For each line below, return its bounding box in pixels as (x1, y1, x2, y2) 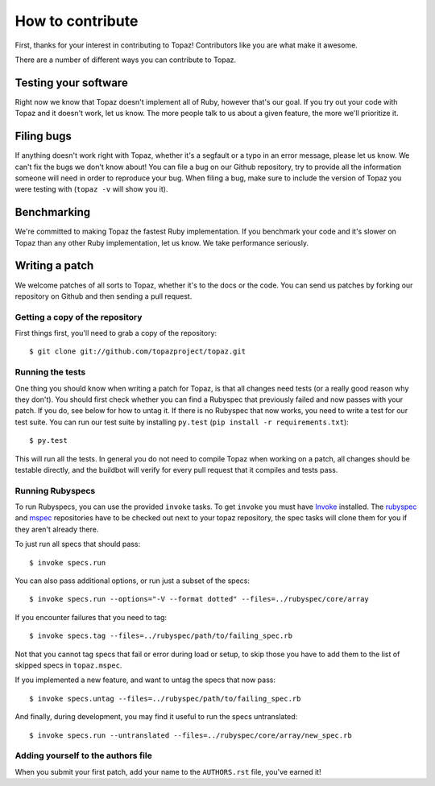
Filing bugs (14, 130, 72, 143)
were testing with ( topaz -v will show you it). (14, 184, 168, 194)
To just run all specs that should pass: (14, 540, 141, 549)
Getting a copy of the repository (14, 311, 143, 322)
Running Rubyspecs (14, 485, 96, 496)
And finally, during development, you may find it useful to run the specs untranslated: (14, 712, 298, 722)
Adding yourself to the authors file (14, 750, 152, 761)
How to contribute (14, 12, 139, 30)
